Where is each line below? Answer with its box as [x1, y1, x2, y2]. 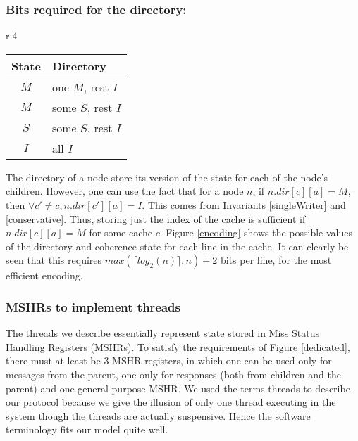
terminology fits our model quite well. [6, 422, 168, 437]
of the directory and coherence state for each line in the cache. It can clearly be [6, 238, 349, 253]
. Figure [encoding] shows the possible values [159, 225, 352, 240]
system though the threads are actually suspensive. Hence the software [6, 408, 311, 423]
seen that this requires [6, 253, 102, 267]
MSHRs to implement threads [6, 298, 180, 315]
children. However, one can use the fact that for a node [6, 184, 244, 198]
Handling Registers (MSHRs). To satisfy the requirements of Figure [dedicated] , [6, 339, 350, 354]
